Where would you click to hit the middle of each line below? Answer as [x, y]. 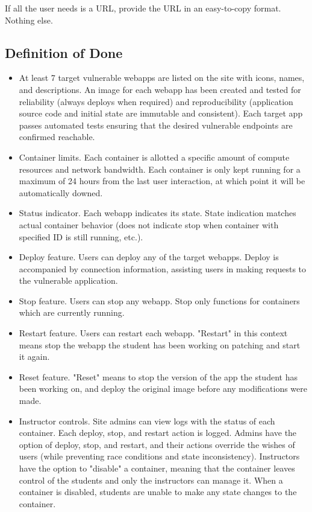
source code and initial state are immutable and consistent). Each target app [161, 113]
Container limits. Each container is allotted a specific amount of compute [154, 157]
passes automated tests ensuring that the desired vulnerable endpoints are [156, 125]
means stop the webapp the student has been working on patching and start [160, 344]
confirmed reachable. [57, 137]
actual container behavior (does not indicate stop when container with [149, 224]
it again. [34, 357]
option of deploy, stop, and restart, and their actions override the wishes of [157, 444]
